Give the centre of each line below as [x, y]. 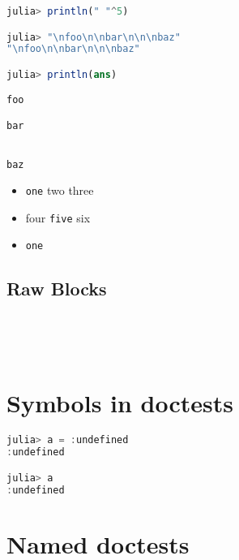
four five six [58, 217]
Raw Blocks [57, 289]
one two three [60, 190]
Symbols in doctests [120, 403]
